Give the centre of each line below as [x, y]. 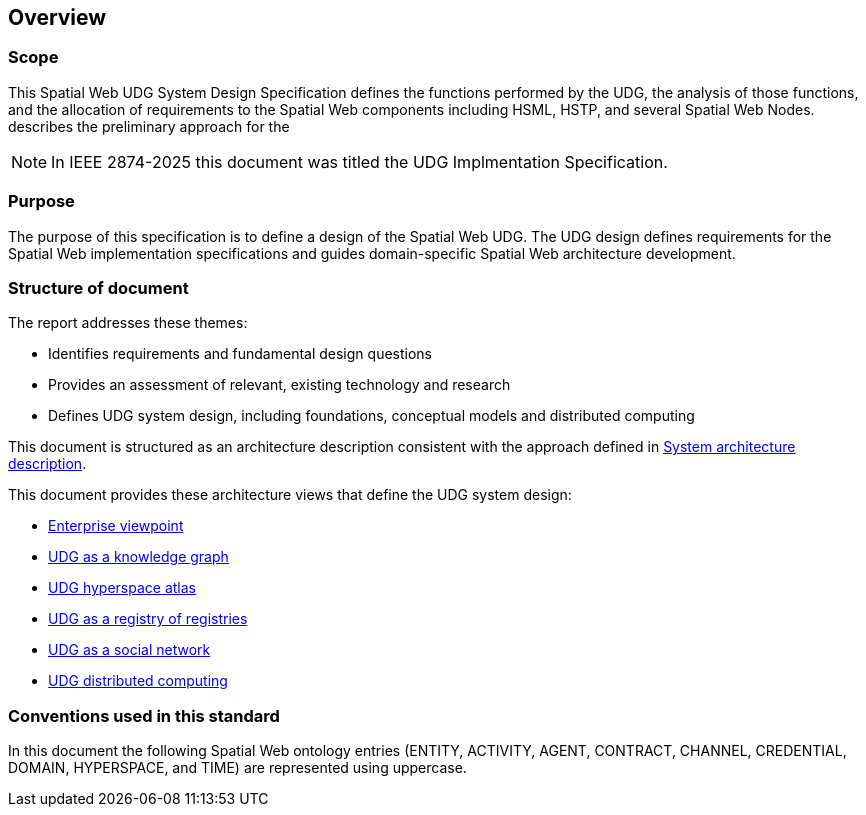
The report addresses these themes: [128, 323]
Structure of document [98, 287]
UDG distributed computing [138, 681]
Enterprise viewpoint [116, 526]
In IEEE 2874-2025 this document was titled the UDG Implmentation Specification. [359, 161]
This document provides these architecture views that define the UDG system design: [290, 495]
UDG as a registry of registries [148, 619]
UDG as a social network [129, 650]
